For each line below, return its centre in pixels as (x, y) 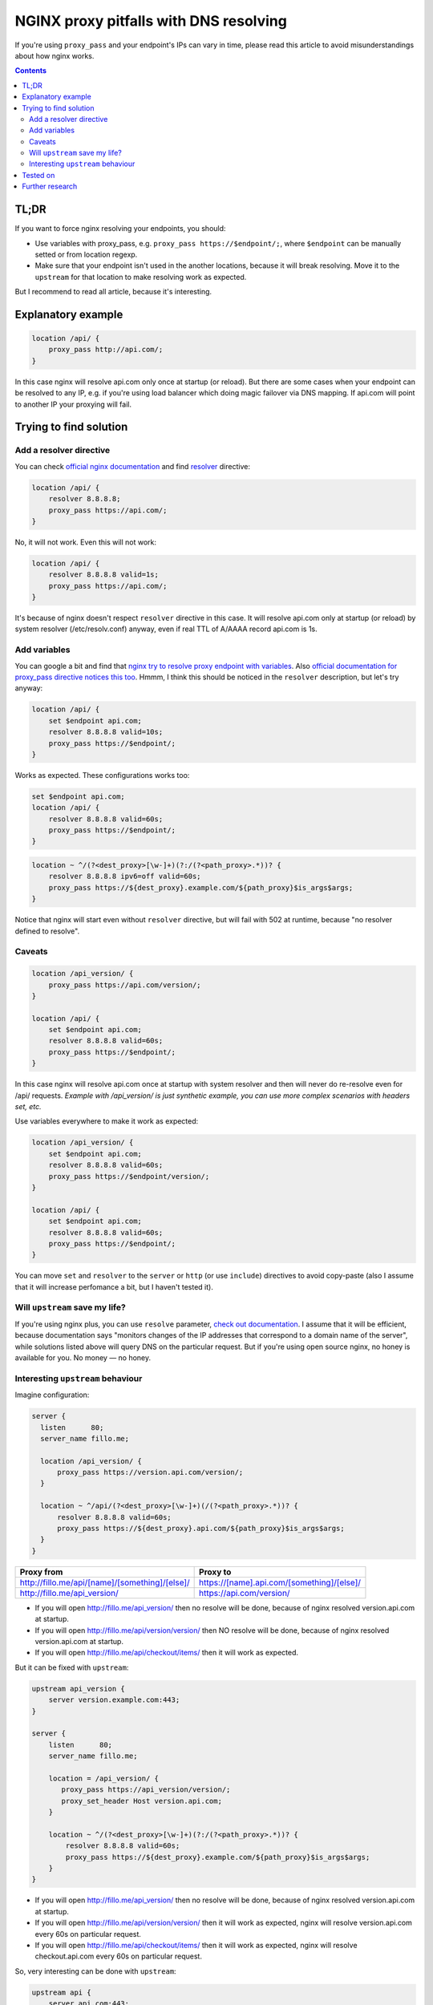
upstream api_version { (79, 1689)
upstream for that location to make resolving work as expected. (141, 277)
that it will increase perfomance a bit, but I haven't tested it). (114, 1286)
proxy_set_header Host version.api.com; (142, 1801)
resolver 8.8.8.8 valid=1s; (104, 575)
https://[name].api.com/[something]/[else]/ (280, 1582)
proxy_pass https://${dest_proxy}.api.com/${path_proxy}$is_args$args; (201, 1529)
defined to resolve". (47, 931)
